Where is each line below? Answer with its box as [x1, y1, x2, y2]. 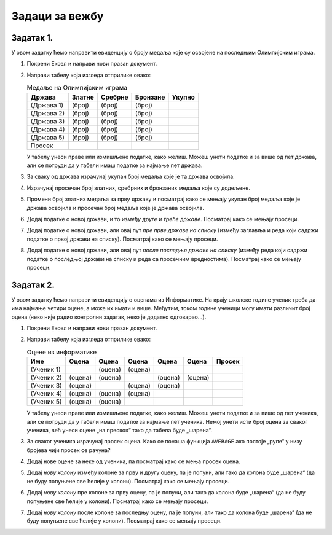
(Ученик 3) [30, 381, 63, 390]
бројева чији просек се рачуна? [26, 446, 111, 454]
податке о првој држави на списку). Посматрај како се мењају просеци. [26, 235, 218, 243]
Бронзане [135, 93, 165, 101]
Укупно [172, 93, 195, 101]
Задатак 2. [11, 279, 55, 290]
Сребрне [100, 93, 128, 101]
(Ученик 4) [30, 389, 63, 398]
